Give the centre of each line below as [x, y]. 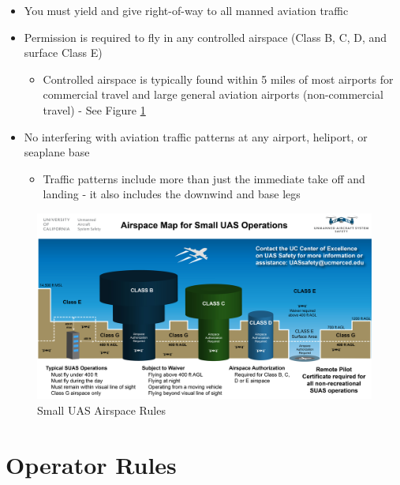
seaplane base [57, 152]
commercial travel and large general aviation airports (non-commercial [213, 94]
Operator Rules [91, 464]
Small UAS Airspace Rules [101, 410]
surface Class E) [63, 53]
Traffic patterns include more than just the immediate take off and [204, 178]
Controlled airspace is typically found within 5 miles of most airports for [218, 79]
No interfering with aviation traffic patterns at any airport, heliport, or [196, 136]
